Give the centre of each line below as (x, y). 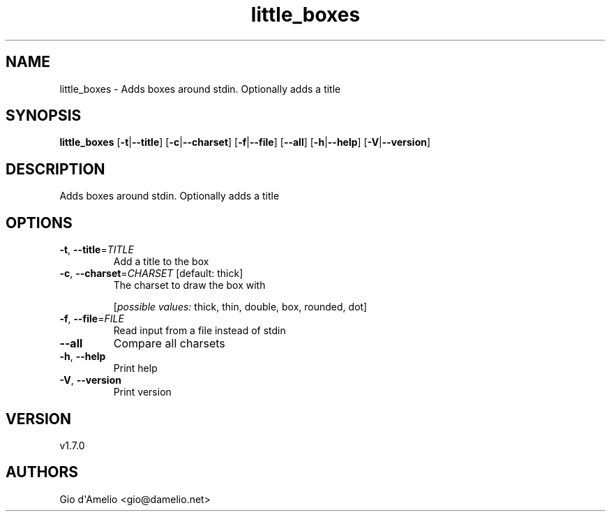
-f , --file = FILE (92, 319)
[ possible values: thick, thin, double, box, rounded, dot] (240, 307)
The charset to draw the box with (189, 285)
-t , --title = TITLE (97, 250)
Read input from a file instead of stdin (199, 331)
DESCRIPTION (55, 169)
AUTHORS (42, 472)
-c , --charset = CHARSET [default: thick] (151, 274)
